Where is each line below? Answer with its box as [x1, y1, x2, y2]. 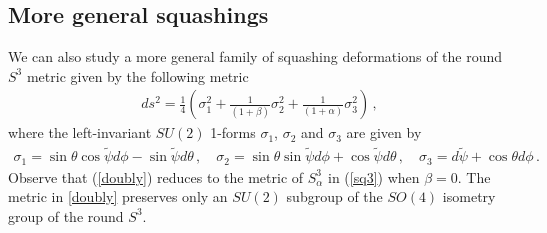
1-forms [210, 122, 256, 143]
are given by [346, 122, 422, 143]
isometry [442, 186, 496, 207]
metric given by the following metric [26, 65, 249, 86]
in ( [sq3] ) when [328, 166, 420, 187]
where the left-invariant [8, 122, 152, 143]
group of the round [8, 205, 124, 226]
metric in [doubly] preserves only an [8, 186, 228, 207]
